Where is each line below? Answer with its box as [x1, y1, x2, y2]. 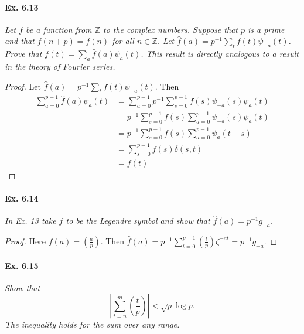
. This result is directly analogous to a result [141, 47, 299, 60]
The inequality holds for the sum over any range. [5, 318, 180, 330]
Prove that [5, 47, 42, 60]
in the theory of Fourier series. [5, 60, 115, 72]
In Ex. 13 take [5, 214, 56, 227]
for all [112, 35, 134, 47]
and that [5, 35, 35, 47]
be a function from [26, 23, 92, 35]
